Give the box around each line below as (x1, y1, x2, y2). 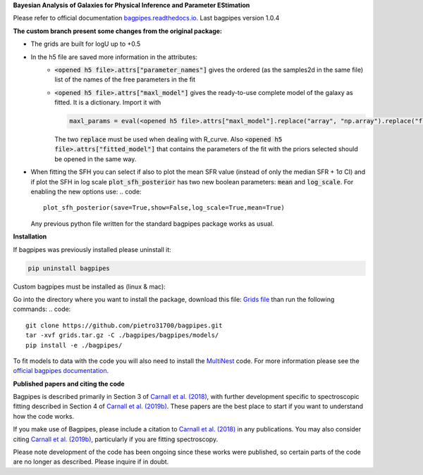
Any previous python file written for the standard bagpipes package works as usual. (30, 219, 274, 228)
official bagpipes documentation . (13, 367, 109, 375)
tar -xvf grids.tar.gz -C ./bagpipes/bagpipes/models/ (25, 331, 219, 339)
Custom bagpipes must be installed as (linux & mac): (13, 282, 166, 291)
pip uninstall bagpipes (27, 264, 111, 272)
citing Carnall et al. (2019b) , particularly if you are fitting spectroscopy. (13, 435, 219, 443)
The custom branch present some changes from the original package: (13, 27, 222, 35)
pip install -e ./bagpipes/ (25, 341, 123, 349)
